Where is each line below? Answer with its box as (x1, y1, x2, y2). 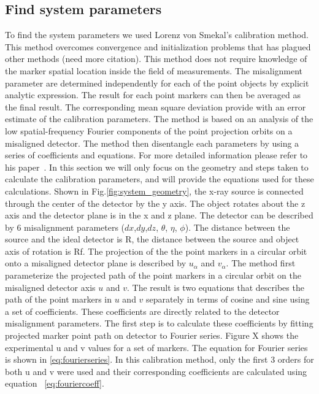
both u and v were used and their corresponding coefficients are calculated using (5, 365, 307, 377)
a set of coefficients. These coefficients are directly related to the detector (5, 304, 280, 317)
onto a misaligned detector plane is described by (5, 257, 186, 269)
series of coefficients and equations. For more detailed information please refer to (5, 149, 308, 161)
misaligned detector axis (5, 280, 96, 293)
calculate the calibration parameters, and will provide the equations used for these (5, 172, 314, 185)
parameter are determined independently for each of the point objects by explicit (5, 76, 309, 89)
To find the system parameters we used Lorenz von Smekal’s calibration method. (5, 28, 309, 41)
